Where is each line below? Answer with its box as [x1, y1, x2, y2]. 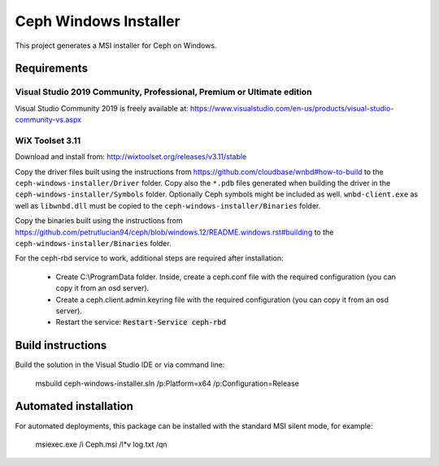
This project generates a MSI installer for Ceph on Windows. [15, 41, 217, 50]
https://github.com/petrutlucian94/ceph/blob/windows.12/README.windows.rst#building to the [15, 227, 334, 237]
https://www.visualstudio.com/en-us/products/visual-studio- [189, 103, 394, 113]
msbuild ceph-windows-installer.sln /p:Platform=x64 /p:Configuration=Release [35, 378, 300, 388]
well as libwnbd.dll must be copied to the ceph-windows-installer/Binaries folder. [15, 201, 321, 210]
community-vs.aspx [15, 114, 81, 125]
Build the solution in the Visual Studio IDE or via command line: [15, 360, 225, 369]
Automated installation [15, 399, 134, 413]
